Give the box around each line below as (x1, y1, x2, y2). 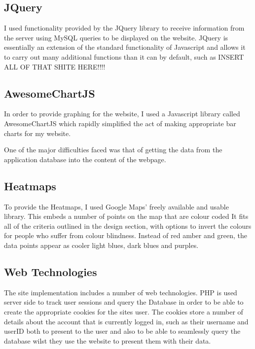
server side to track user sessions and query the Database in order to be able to (4, 297, 244, 307)
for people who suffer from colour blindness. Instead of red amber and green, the (4, 230, 247, 241)
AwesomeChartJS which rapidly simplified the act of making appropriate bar (4, 118, 236, 128)
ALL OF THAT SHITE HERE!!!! (4, 61, 106, 71)
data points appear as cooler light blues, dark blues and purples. (4, 240, 199, 250)
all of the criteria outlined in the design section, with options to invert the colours (4, 220, 252, 231)
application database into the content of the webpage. (4, 154, 166, 164)
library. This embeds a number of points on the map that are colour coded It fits (4, 211, 249, 221)
